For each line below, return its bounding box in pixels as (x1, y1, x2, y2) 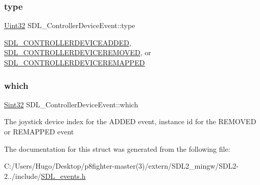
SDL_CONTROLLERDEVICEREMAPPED (4, 57, 145, 67)
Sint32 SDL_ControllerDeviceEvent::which (4, 99, 138, 109)
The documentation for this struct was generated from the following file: (4, 143, 230, 154)
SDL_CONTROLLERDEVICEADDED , (4, 37, 131, 48)
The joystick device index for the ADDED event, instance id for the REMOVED (4, 116, 256, 127)
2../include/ (4, 170, 41, 181)
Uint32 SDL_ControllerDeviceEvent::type (4, 20, 135, 31)
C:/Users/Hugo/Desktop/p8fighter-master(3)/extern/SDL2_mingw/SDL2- (4, 160, 239, 171)
